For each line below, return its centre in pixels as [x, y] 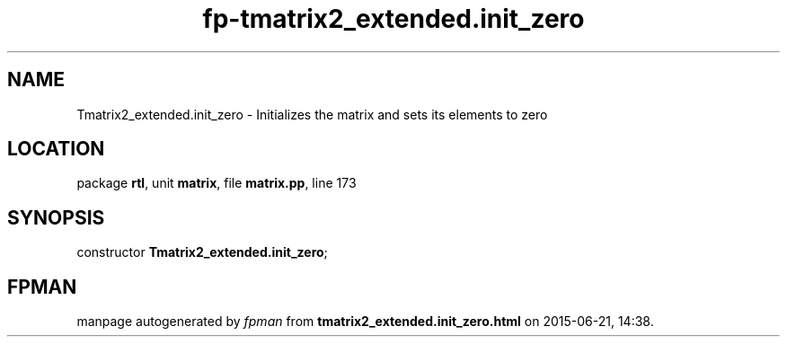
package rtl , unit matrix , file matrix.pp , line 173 [217, 183]
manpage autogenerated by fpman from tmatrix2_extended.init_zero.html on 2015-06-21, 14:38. [365, 322]
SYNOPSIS [56, 217]
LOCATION [56, 149]
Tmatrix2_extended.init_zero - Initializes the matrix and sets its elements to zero [312, 114]
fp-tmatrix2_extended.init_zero [393, 19]
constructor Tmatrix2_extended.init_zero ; [202, 252]
